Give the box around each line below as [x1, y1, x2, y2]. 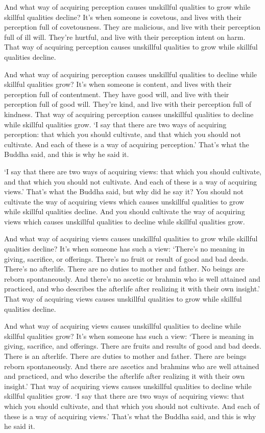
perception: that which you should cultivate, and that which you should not [4, 129, 241, 140]
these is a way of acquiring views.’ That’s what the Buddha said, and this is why [4, 411, 256, 421]
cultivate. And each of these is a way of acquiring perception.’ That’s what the [4, 139, 249, 149]
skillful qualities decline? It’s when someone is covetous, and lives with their [4, 11, 242, 22]
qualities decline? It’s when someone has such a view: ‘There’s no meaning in [4, 243, 245, 254]
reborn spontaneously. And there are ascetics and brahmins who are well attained [4, 360, 259, 371]
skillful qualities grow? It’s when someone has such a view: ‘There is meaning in [4, 330, 254, 341]
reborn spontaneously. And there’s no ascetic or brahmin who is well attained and [4, 273, 260, 284]
